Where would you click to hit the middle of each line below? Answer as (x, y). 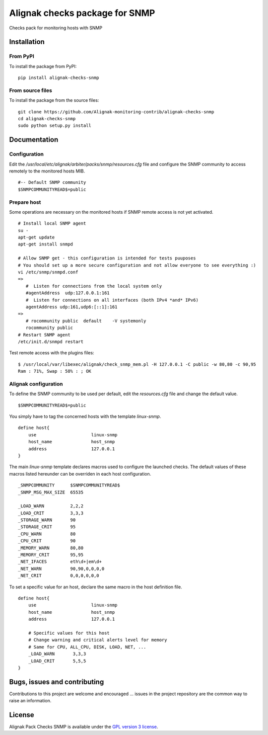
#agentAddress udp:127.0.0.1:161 (68, 293)
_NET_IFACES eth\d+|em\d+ (60, 562)
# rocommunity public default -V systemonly (86, 321)
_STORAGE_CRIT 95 (47, 527)
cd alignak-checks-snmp (47, 119)
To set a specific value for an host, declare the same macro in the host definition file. (96, 587)
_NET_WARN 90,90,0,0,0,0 (61, 569)
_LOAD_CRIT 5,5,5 (57, 661)
